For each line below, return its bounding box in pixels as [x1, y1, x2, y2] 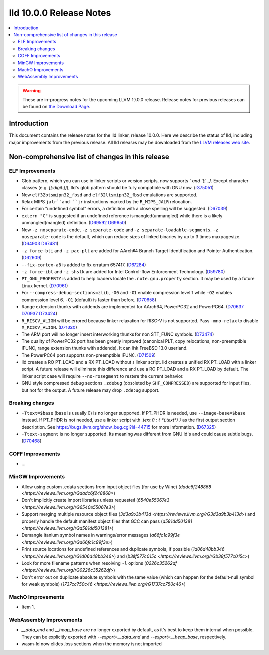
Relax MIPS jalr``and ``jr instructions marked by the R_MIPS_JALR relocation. [21, 199, 192, 205]
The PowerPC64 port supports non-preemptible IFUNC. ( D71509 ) [21, 352, 156, 358]
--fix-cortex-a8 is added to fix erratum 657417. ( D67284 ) [21, 262, 146, 268]
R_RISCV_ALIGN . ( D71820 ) [21, 325, 77, 330]
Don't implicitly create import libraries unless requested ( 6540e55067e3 [21, 497, 170, 503]
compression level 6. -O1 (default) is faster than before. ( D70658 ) [21, 297, 157, 303]
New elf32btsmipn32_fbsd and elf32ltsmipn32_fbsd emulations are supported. [21, 192, 198, 198]
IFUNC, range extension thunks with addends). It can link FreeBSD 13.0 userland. [21, 345, 188, 351]
